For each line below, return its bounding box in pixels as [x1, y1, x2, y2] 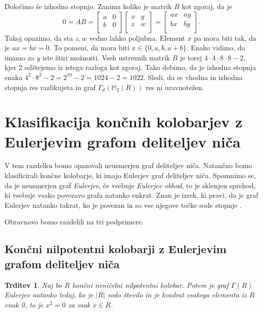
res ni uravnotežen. [145, 82, 205, 92]
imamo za [5, 52, 35, 62]
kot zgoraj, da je [181, 1, 232, 11]
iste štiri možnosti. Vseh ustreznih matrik [42, 52, 170, 62]
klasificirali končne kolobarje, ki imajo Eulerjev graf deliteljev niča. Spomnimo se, [5, 170, 256, 181]
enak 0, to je [5, 299, 43, 309]
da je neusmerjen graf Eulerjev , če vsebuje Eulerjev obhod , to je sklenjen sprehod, [5, 180, 256, 190]
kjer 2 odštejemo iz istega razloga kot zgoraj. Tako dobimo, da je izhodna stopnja [5, 62, 256, 72]
